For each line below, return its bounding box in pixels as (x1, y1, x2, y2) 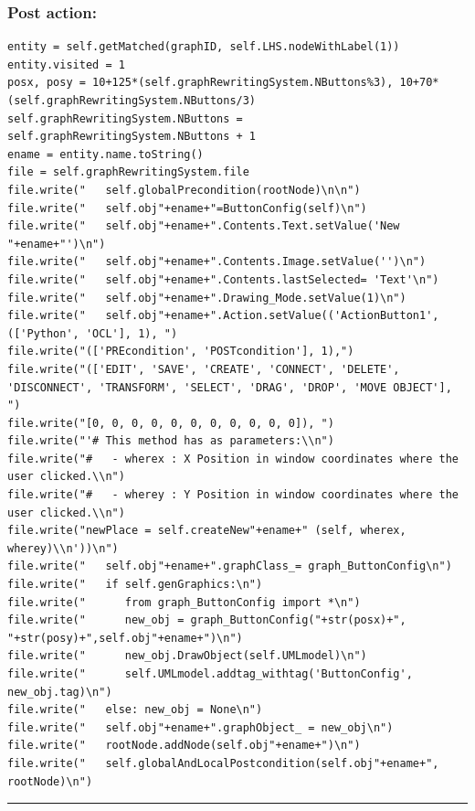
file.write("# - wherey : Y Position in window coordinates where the (7, 488, 459, 502)
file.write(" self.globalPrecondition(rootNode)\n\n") (7, 183, 361, 197)
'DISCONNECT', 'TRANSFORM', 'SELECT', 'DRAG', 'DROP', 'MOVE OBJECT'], (7, 380, 452, 394)
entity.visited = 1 (7, 58, 125, 71)
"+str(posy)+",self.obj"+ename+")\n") (7, 631, 243, 645)
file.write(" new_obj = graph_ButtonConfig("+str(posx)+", (7, 614, 406, 627)
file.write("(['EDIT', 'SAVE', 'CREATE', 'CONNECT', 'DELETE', (7, 362, 400, 376)
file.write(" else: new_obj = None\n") (7, 703, 263, 717)
